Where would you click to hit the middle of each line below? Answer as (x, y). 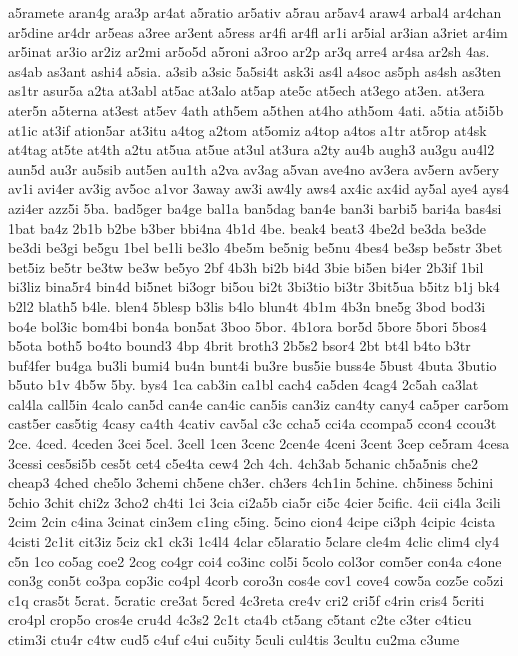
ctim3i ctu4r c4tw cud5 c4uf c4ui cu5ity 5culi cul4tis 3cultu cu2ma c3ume (234, 639)
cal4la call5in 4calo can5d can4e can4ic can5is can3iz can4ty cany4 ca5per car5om (258, 403)
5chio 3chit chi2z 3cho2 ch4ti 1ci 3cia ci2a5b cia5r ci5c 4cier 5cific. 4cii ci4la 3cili (254, 501)
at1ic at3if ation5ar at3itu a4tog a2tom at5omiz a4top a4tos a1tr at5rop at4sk (247, 129)
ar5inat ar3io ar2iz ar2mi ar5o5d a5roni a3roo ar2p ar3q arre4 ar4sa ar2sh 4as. (249, 51)
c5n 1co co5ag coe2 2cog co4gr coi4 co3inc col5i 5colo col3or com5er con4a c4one (255, 560)
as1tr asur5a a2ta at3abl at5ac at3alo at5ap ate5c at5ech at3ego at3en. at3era (246, 90)
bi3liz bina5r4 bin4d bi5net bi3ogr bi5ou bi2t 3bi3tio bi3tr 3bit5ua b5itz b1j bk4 (254, 286)
